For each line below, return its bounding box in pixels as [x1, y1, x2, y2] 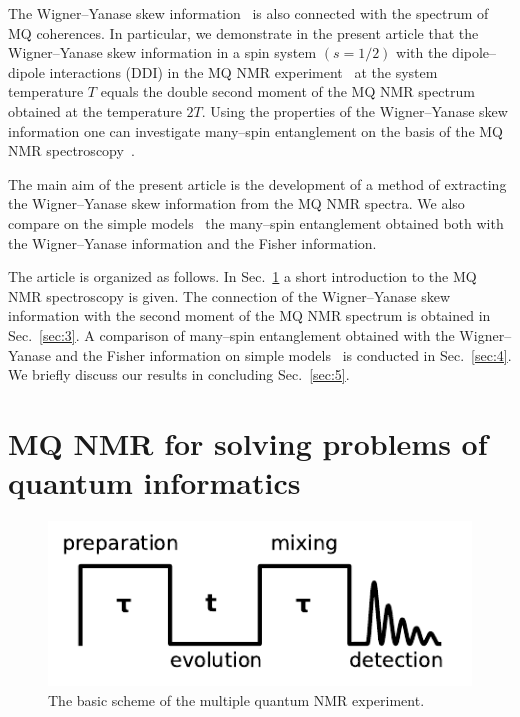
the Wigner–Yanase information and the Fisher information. [8, 232, 377, 253]
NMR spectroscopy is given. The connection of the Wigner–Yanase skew [8, 285, 451, 306]
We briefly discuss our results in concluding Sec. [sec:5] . [8, 364, 350, 385]
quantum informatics [8, 462, 301, 503]
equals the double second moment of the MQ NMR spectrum [100, 81, 475, 102]
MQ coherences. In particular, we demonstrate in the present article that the [8, 22, 479, 43]
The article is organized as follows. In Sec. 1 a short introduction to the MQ [8, 266, 477, 287]
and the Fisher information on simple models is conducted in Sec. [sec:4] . [55, 344, 512, 365]
